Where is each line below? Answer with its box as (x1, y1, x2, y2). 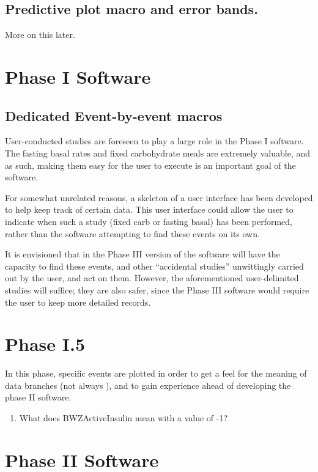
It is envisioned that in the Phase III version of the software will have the (5, 248, 280, 260)
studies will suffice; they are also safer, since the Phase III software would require (5, 283, 309, 296)
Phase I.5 (5, 331, 85, 356)
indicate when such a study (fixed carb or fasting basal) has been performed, (5, 215, 292, 227)
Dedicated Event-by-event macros (5, 106, 223, 125)
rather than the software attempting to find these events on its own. (5, 227, 260, 240)
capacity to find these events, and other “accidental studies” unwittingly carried (5, 259, 304, 272)
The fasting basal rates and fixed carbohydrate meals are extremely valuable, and (5, 146, 311, 159)
